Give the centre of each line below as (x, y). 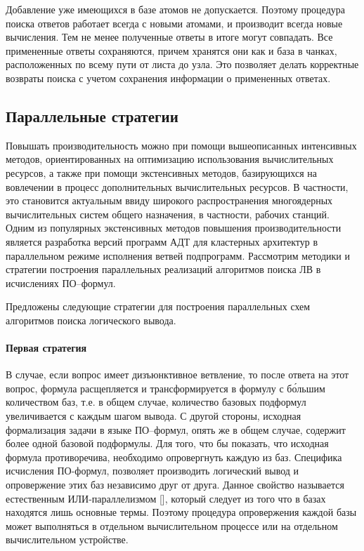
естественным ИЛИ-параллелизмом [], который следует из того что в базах (166, 498)
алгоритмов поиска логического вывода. (91, 320)
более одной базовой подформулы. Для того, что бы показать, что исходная (167, 443)
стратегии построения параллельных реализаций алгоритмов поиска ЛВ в (163, 269)
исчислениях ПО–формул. (61, 283)
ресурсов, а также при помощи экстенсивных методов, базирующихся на (161, 172)
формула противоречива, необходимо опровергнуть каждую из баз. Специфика (174, 457)
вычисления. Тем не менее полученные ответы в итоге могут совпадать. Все (169, 37)
